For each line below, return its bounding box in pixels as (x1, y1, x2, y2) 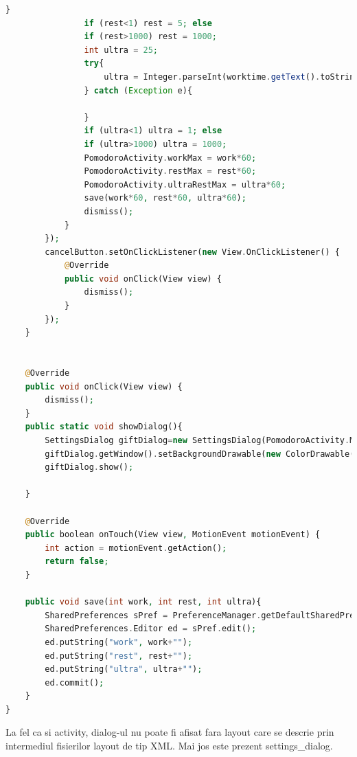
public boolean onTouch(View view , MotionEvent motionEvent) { (25, 530, 321, 540)
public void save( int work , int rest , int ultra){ (25, 597, 262, 607)
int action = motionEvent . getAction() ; (45, 543, 227, 553)
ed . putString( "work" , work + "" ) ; (45, 637, 193, 647)
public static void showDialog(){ (25, 422, 183, 432)
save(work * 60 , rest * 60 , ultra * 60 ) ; (84, 193, 246, 203)
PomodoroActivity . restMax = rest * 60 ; (84, 166, 257, 177)
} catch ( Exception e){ (84, 85, 193, 95)
